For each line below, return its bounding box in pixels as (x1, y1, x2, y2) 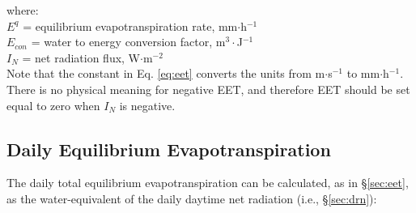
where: (6, 2, 39, 18)
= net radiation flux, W (22, 49, 141, 66)
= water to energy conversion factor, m (31, 33, 226, 50)
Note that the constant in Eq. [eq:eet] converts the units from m (6, 65, 325, 82)
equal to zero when (6, 96, 100, 113)
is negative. (119, 96, 176, 113)
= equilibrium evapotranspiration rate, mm (23, 17, 238, 34)
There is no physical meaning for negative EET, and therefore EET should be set (6, 80, 410, 97)
